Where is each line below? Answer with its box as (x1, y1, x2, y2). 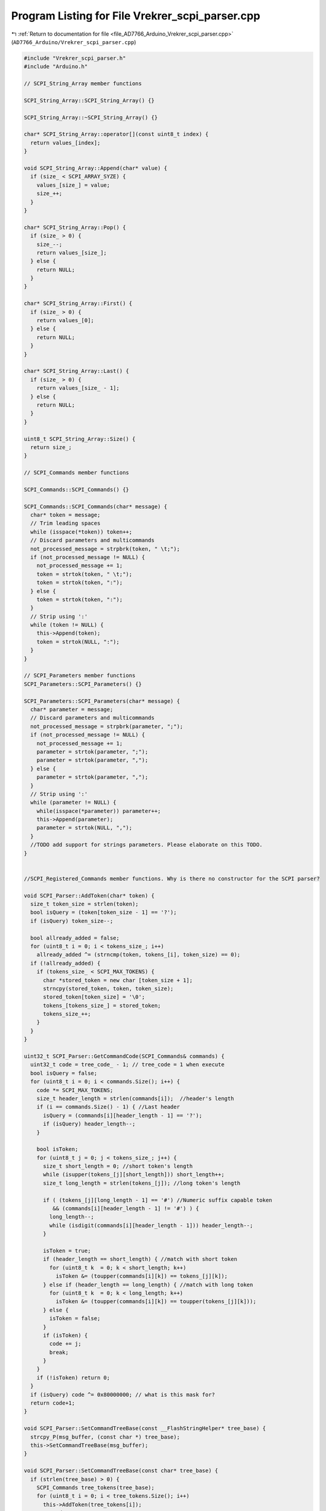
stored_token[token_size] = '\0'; (43, 994, 145, 1000)
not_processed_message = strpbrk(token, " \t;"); (30, 545, 181, 552)
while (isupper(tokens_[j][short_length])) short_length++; (43, 1171, 225, 1178)
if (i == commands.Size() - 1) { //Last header (36, 1104, 181, 1110)
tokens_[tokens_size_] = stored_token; (43, 1002, 161, 1009)
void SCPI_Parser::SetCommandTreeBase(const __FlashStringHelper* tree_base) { (24, 1425, 266, 1432)
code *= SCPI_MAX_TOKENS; (36, 1087, 113, 1093)
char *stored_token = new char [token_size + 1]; (43, 977, 193, 983)
